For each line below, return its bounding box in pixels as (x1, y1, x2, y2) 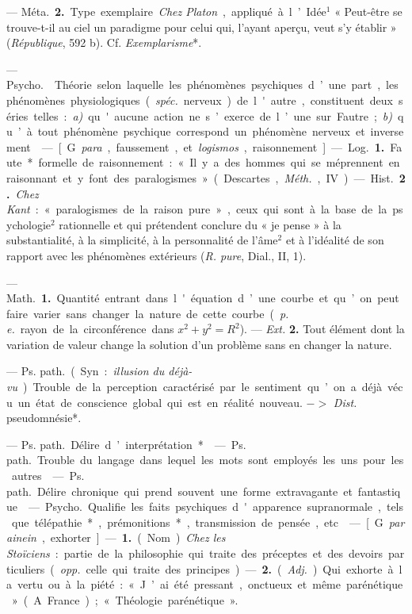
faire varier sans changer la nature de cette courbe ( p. (6, 305, 289, 321)
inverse (370, 123, 404, 140)
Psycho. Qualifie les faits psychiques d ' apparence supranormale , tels (44, 498, 404, 515)
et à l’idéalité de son (285, 232, 384, 248)
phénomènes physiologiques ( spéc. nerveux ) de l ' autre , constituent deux (6, 91, 393, 108)
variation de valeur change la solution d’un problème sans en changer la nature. (6, 336, 392, 352)
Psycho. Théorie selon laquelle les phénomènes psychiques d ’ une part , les (6, 76, 399, 93)
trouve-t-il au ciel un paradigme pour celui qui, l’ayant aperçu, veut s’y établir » (6, 18, 397, 35)
